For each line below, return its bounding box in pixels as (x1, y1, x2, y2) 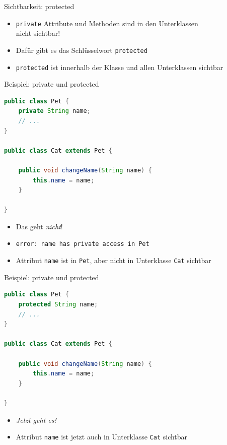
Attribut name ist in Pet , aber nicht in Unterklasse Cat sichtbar (16, 255, 211, 266)
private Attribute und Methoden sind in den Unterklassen (16, 18, 198, 28)
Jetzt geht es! (16, 414, 56, 425)
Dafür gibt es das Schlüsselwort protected (16, 44, 147, 55)
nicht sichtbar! (16, 28, 60, 38)
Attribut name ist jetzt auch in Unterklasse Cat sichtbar (16, 431, 188, 442)
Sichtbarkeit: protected (4, 1, 74, 11)
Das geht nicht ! (16, 221, 63, 231)
